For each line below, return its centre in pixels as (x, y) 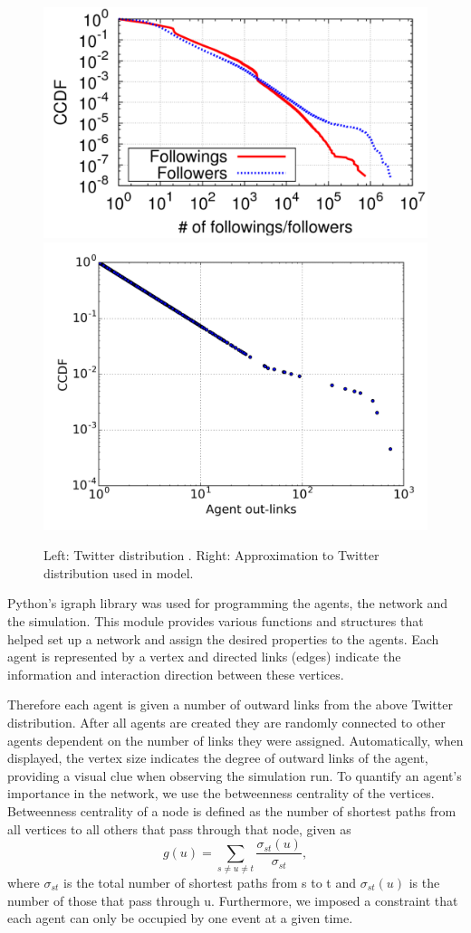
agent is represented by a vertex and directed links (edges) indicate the (204, 657)
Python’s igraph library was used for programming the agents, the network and (228, 603)
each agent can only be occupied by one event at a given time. (180, 918)
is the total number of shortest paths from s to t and (210, 882)
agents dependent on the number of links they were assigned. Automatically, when (235, 740)
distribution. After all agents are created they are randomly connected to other (226, 722)
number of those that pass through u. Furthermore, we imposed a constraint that (233, 900)
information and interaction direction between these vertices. (176, 674)
